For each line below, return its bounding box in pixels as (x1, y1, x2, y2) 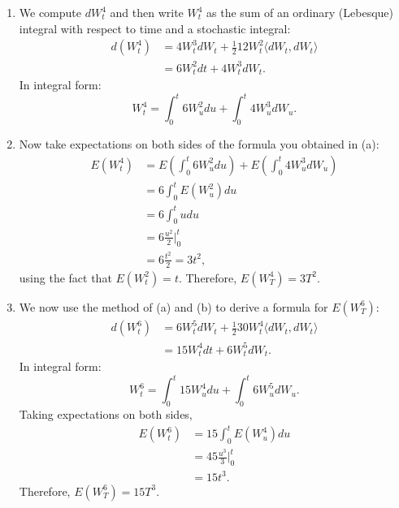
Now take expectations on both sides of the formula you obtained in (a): (19, 136, 379, 153)
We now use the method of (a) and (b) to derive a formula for (19, 298, 328, 315)
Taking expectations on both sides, (19, 406, 193, 423)
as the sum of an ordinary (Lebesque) (206, 4, 394, 20)
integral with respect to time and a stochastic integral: (19, 19, 291, 37)
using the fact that (19, 269, 112, 286)
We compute (19, 4, 82, 20)
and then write (110, 4, 184, 20)
